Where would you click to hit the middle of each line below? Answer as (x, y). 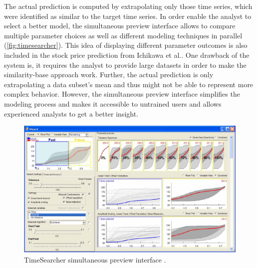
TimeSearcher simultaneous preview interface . (95, 259)
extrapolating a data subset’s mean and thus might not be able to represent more (129, 84)
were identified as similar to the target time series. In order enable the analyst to (128, 16)
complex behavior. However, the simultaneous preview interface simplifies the (122, 94)
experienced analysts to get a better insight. (71, 113)
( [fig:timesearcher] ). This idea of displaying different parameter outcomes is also (126, 45)
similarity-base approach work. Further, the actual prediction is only (109, 74)
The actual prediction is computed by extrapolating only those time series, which (128, 6)
